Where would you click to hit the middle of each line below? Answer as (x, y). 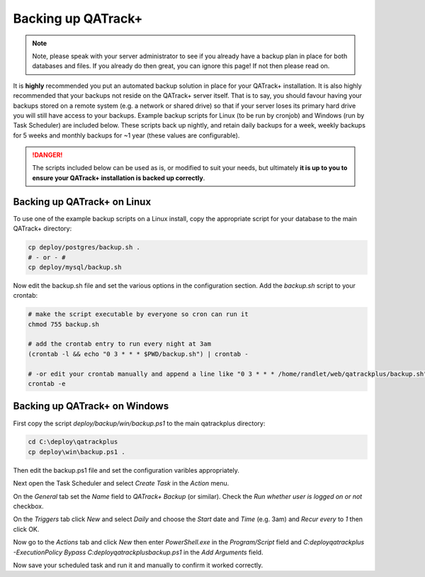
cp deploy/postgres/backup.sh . (84, 247)
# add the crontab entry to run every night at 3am (120, 344)
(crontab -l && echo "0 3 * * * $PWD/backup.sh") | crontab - (138, 354)
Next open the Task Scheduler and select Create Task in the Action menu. (121, 483)
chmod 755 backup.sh (63, 324)
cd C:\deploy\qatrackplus (73, 442)
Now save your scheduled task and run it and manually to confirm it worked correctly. (138, 565)
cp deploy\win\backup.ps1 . (76, 452)
